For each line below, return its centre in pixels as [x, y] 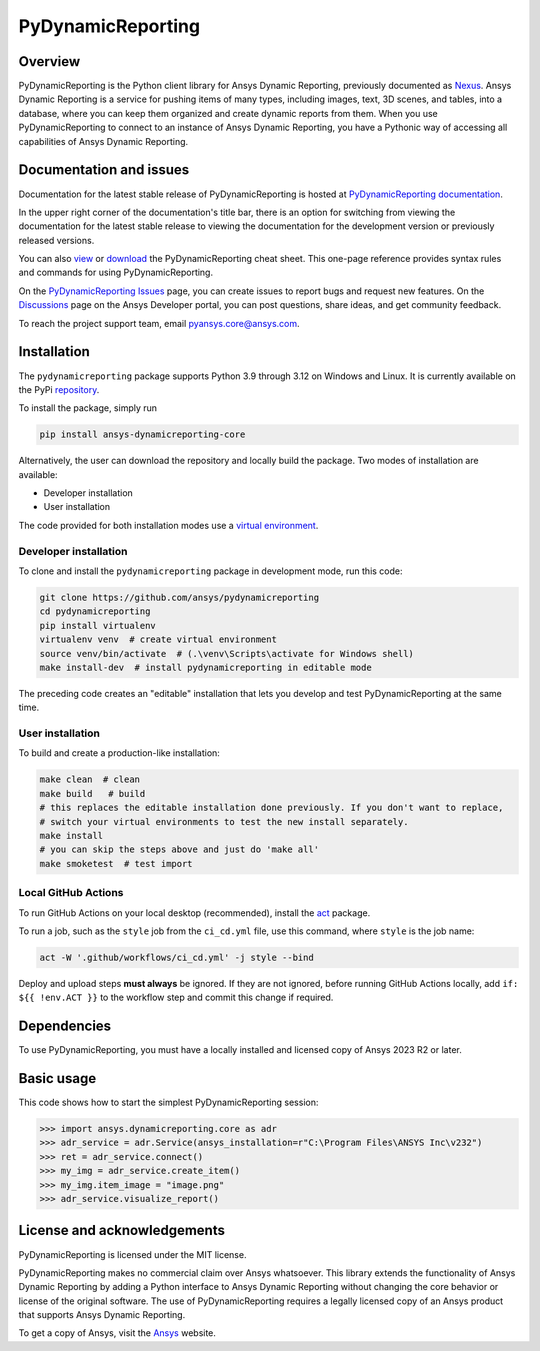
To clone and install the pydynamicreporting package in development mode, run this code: [211, 571]
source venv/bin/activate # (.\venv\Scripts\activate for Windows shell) [227, 653]
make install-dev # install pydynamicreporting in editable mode [205, 667]
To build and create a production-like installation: [119, 753]
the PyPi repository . [59, 389]
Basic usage [57, 1078]
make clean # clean [89, 779]
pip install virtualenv [98, 625]
